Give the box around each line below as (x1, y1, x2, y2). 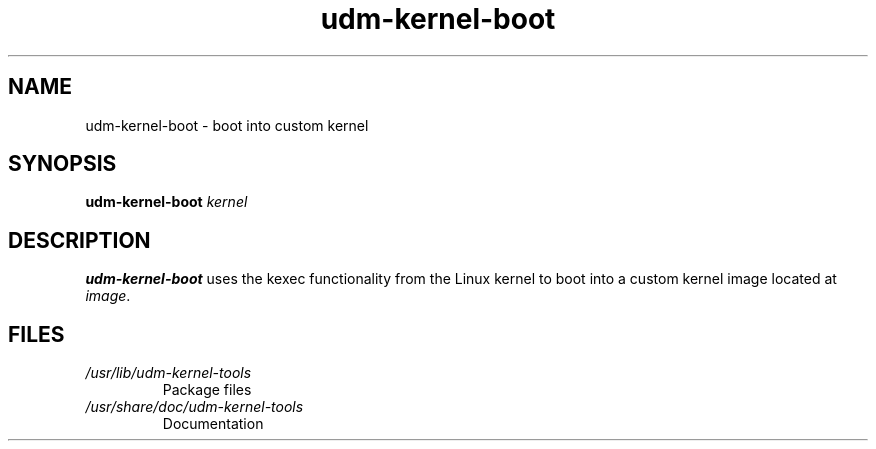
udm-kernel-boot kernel (85, 193, 248, 211)
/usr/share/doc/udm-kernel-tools (85, 398, 304, 416)
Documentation (162, 415, 264, 433)
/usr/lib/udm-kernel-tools (85, 364, 252, 382)
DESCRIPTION (8, 227, 151, 253)
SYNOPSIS (8, 151, 117, 177)
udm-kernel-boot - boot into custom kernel (85, 116, 369, 134)
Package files (162, 381, 252, 399)
